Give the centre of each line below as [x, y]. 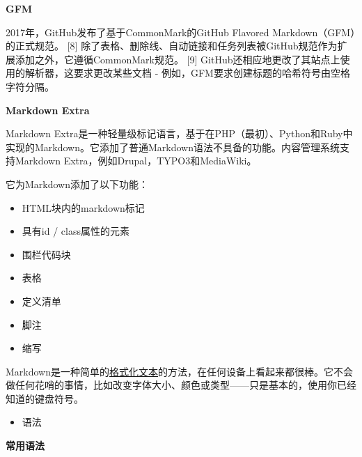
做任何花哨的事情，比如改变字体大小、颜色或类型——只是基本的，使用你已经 [181, 385]
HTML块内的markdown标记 [83, 207]
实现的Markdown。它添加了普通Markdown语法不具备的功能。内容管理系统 [173, 147]
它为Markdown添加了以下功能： [77, 184]
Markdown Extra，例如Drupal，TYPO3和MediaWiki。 [136, 161]
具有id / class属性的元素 [76, 231]
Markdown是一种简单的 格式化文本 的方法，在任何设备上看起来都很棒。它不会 [180, 371]
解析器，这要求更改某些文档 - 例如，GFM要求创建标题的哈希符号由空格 [187, 73]
